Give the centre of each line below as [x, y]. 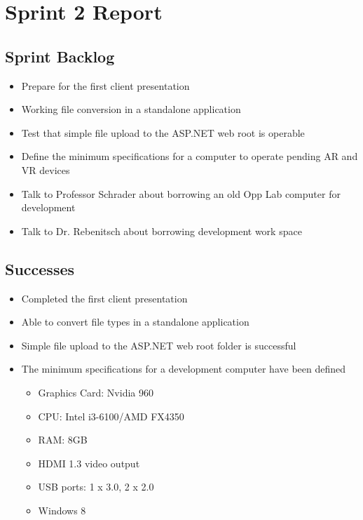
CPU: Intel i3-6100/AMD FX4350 [111, 416]
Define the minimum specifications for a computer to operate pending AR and [190, 156]
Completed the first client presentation [104, 298]
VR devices [46, 169]
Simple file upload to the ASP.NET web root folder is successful [159, 345]
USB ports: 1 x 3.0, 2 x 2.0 [96, 487]
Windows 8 [62, 510]
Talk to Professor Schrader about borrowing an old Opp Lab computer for [181, 193]
